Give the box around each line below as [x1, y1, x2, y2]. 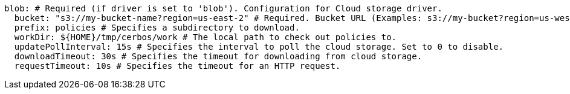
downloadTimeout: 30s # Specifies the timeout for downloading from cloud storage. [14, 51, 423, 61]
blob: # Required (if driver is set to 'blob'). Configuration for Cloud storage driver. [4, 4, 442, 13]
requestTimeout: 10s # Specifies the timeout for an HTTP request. [14, 61, 341, 71]
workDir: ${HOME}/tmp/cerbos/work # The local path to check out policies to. [14, 32, 397, 42]
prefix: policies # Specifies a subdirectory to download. [14, 23, 300, 32]
